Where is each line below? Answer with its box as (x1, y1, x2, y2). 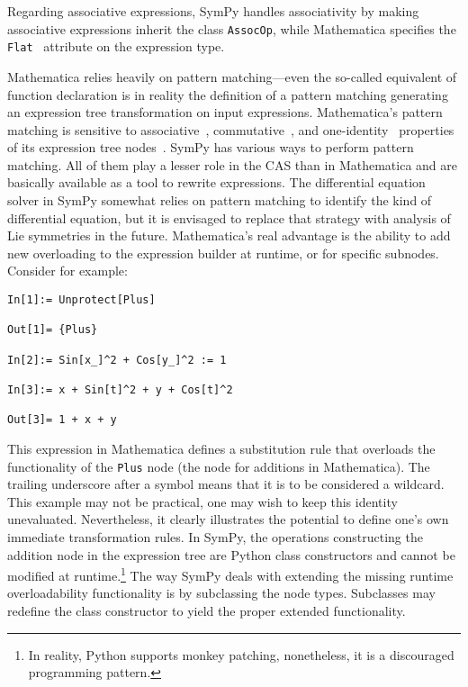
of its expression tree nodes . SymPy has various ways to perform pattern (7, 138, 414, 157)
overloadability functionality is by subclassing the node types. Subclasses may (7, 583, 436, 602)
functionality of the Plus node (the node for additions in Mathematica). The (7, 456, 430, 475)
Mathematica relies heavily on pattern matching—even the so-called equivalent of (7, 67, 457, 86)
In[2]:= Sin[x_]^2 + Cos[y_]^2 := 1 (7, 353, 227, 366)
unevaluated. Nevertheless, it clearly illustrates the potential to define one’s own (7, 510, 449, 529)
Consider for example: (7, 261, 128, 280)
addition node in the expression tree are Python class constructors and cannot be (7, 545, 455, 564)
